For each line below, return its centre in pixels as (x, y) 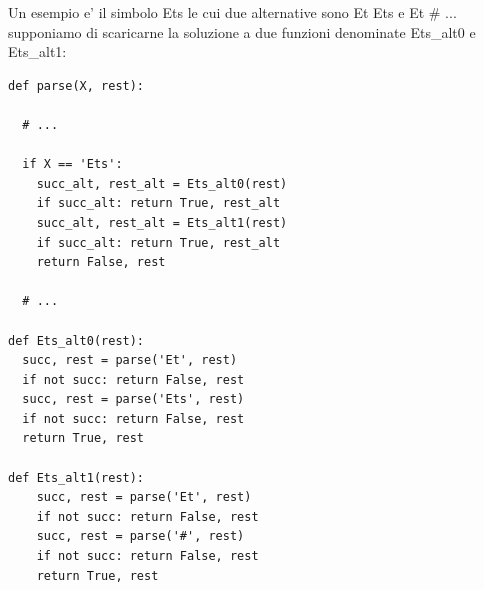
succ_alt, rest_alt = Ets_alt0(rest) (162, 183)
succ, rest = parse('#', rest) (140, 536)
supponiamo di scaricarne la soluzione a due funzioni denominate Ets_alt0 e (242, 31)
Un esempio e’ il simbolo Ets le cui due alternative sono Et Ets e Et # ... (232, 12)
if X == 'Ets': (72, 164)
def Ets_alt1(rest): (76, 477)
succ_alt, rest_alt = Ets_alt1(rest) (162, 222)
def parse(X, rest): (76, 85)
